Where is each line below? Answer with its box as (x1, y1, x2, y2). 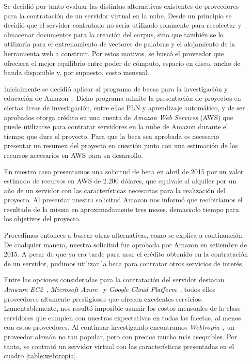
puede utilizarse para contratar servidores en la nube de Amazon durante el (4, 121, 228, 132)
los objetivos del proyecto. (4, 213, 81, 224)
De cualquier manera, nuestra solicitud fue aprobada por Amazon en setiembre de (4, 239, 247, 249)
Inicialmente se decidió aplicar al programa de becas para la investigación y (4, 83, 228, 93)
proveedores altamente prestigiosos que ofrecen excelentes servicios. (4, 293, 203, 303)
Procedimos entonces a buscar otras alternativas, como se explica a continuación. (4, 230, 244, 240)
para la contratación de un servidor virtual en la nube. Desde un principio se (4, 10, 232, 20)
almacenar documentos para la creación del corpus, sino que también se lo (4, 29, 224, 39)
